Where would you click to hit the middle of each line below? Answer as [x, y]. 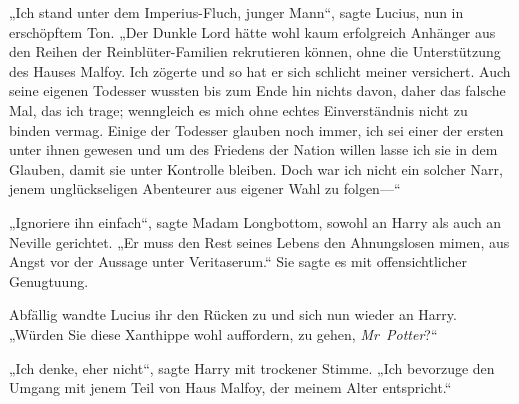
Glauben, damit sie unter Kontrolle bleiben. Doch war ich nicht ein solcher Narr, [256, 168]
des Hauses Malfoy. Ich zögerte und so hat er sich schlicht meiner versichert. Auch [260, 70]
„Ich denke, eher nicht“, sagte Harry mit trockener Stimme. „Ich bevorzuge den [252, 367]
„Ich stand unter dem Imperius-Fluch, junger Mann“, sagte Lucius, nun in [236, 12]
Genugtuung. [49, 280]
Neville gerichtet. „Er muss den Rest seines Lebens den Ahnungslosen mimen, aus [259, 241]
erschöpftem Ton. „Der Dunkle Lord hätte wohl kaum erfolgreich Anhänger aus [252, 31]
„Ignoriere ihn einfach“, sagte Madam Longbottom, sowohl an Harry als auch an [255, 221]
